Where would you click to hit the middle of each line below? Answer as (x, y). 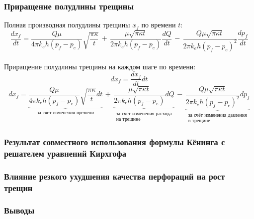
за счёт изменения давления (217, 115)
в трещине (199, 121)
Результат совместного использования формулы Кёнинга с (115, 141)
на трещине (128, 119)
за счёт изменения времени (65, 112)
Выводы (19, 210)
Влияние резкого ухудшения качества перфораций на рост (115, 176)
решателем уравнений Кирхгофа (65, 153)
